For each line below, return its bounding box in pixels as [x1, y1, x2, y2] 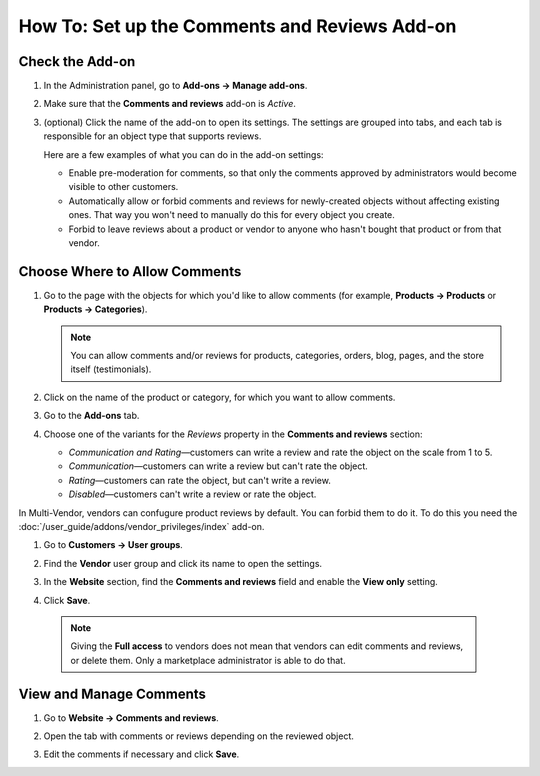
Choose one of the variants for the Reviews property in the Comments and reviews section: [43, 428, 424, 440]
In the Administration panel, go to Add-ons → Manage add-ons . [43, 80, 308, 92]
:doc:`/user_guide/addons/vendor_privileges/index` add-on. [18, 520, 265, 532]
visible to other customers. [68, 181, 179, 193]
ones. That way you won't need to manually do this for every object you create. [68, 209, 395, 221]
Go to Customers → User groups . [43, 539, 184, 551]
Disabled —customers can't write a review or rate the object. [68, 488, 317, 500]
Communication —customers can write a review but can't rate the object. [68, 460, 369, 472]
